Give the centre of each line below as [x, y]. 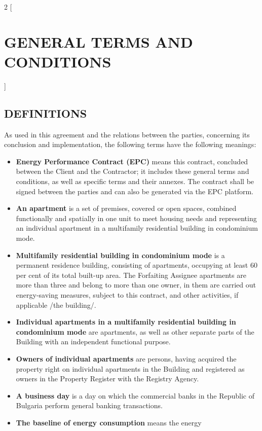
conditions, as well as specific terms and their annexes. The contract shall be [135, 181]
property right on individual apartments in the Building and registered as [130, 368]
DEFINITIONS [46, 113]
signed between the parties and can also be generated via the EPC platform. [135, 191]
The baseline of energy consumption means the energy [109, 422]
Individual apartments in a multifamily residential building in [126, 322]
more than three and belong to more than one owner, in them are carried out [136, 285]
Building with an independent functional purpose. [93, 342]
